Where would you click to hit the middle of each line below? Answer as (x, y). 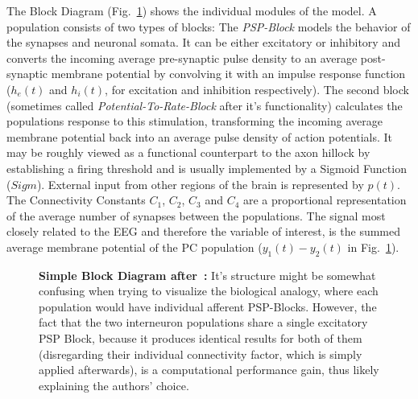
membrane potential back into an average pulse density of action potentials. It (200, 136)
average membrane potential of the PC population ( (135, 247)
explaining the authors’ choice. (114, 385)
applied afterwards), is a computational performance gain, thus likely (209, 370)
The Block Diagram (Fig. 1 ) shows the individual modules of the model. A (192, 10)
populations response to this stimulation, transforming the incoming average (195, 121)
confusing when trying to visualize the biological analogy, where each (209, 291)
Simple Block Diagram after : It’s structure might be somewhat (207, 275)
